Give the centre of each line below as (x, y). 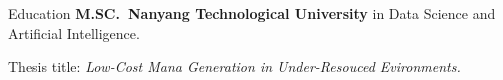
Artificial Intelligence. (74, 32)
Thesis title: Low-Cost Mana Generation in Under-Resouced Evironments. (234, 66)
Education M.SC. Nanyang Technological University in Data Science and (252, 13)
